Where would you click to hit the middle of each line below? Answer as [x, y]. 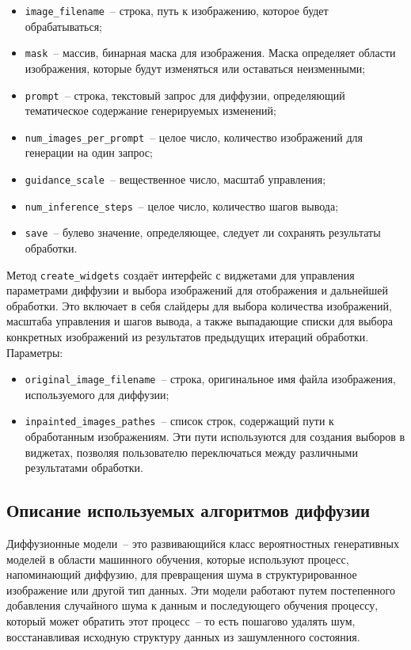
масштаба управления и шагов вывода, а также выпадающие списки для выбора [200, 321]
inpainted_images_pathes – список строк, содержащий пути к [179, 421]
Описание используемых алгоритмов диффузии [188, 510]
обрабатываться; [63, 26]
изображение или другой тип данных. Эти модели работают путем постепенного [201, 589]
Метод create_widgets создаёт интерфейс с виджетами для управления [181, 274]
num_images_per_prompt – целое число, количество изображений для [194, 137]
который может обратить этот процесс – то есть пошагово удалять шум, [181, 621]
